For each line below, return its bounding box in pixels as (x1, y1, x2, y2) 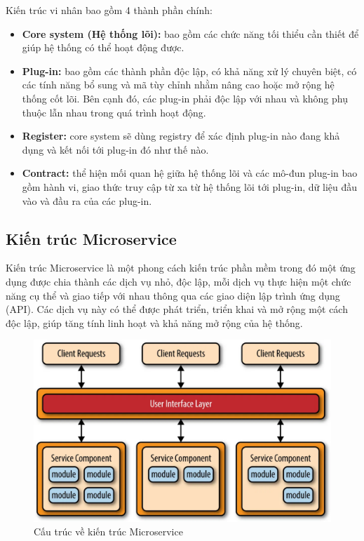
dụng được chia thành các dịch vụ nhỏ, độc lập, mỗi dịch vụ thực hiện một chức (6, 274, 351, 288)
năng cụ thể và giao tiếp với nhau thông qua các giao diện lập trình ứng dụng (6, 288, 340, 302)
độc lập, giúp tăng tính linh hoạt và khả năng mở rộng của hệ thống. (6, 315, 303, 330)
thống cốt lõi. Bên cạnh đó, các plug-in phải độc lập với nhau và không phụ (22, 91, 348, 105)
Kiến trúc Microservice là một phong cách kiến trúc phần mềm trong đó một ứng (6, 260, 356, 275)
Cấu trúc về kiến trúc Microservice (34, 524, 183, 539)
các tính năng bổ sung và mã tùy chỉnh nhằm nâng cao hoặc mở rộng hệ (22, 77, 335, 92)
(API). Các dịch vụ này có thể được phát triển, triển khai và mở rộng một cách (6, 302, 348, 316)
